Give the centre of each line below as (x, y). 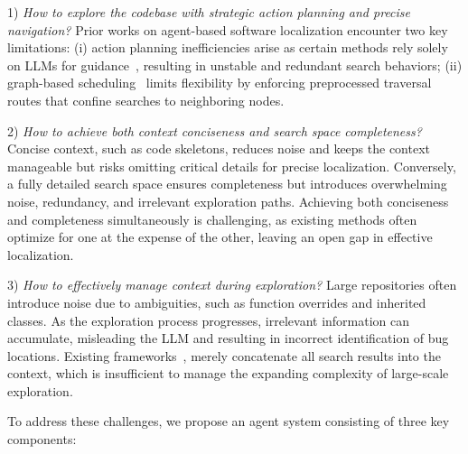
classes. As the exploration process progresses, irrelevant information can (209, 320)
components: (42, 439)
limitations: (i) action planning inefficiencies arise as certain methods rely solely (228, 47)
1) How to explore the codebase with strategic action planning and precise (209, 12)
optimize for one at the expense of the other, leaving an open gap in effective (220, 237)
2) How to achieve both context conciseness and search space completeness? (215, 130)
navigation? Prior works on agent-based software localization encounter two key (228, 29)
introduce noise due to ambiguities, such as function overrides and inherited (217, 302)
